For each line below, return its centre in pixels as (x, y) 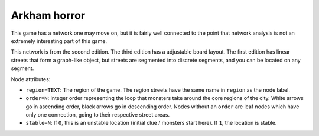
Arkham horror (48, 15)
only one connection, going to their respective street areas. (98, 115)
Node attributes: (31, 79)
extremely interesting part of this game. (59, 41)
